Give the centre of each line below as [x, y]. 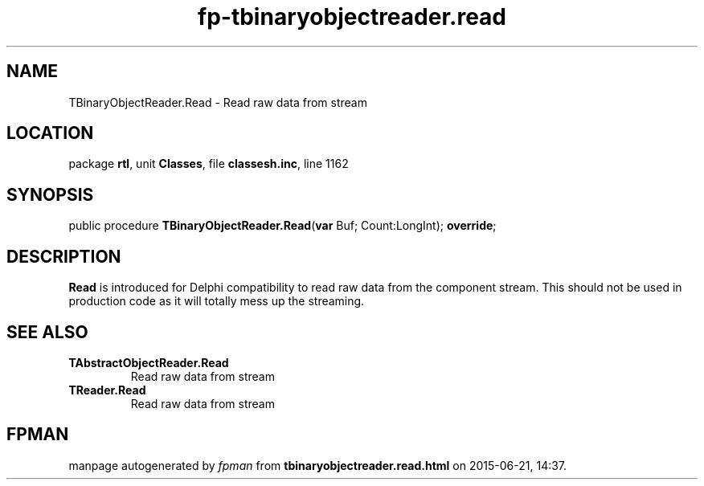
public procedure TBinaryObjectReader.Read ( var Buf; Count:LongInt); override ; [282, 226]
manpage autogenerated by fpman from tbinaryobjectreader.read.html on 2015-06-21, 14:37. [318, 465]
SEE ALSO [47, 332]
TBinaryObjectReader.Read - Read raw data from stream [218, 102]
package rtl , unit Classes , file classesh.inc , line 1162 [209, 164]
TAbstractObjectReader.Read [149, 362]
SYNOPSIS [50, 194]
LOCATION [50, 133]
